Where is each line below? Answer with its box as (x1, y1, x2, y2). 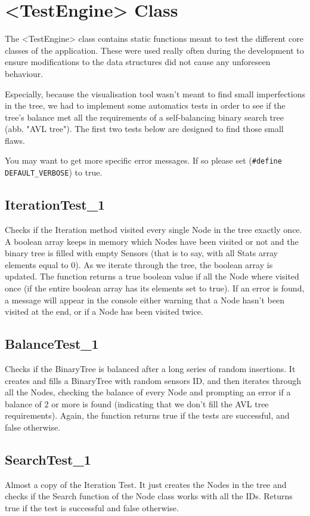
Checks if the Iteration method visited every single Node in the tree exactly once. (5, 223, 302, 235)
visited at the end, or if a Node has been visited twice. (5, 305, 203, 318)
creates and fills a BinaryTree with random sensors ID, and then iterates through (5, 374, 301, 386)
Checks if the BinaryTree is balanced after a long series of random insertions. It (5, 362, 296, 374)
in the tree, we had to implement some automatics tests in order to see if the (5, 99, 286, 112)
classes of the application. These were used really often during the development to (5, 44, 304, 56)
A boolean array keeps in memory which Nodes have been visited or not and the (5, 235, 299, 247)
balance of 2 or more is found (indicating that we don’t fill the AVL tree (5, 397, 269, 410)
